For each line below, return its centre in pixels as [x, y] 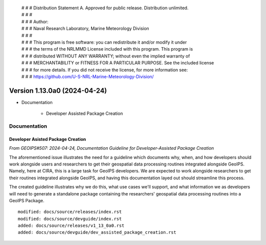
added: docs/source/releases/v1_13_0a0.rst [71, 226]
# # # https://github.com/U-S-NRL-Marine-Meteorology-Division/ [88, 77]
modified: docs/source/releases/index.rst [70, 212]
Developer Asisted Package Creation [48, 139]
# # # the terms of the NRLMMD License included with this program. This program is [107, 49]
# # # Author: [35, 22]
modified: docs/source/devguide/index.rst [70, 219]
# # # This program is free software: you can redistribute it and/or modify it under [104, 42]
